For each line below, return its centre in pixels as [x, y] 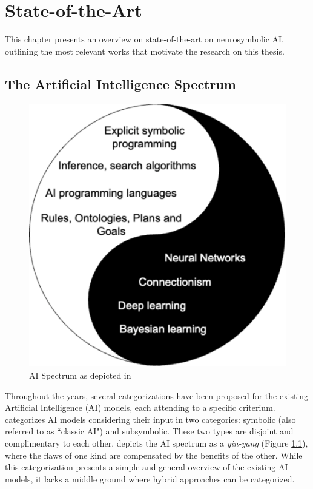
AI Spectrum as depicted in [80, 375]
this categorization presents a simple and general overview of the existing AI [147, 467]
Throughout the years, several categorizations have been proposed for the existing [157, 395]
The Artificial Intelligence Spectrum [120, 83]
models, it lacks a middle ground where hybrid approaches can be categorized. [150, 478]
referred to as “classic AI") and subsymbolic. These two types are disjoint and [149, 431]
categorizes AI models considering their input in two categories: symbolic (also [150, 419]
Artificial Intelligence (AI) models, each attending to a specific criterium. [140, 407]
